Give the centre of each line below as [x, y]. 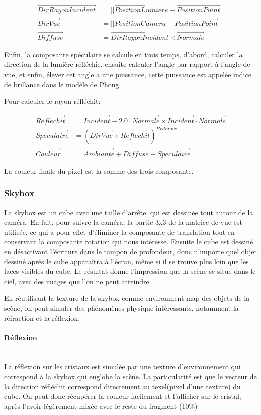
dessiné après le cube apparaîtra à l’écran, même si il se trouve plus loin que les [126, 261]
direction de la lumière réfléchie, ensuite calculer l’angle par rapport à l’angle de [127, 64]
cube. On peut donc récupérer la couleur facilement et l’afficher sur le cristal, [123, 396]
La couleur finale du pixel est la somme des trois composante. [99, 170]
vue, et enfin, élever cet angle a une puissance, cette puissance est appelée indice [128, 74]
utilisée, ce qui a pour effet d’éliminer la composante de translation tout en [119, 231]
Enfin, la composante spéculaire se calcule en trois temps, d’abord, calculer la [123, 54]
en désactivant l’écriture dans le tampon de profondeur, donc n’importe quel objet [130, 251]
